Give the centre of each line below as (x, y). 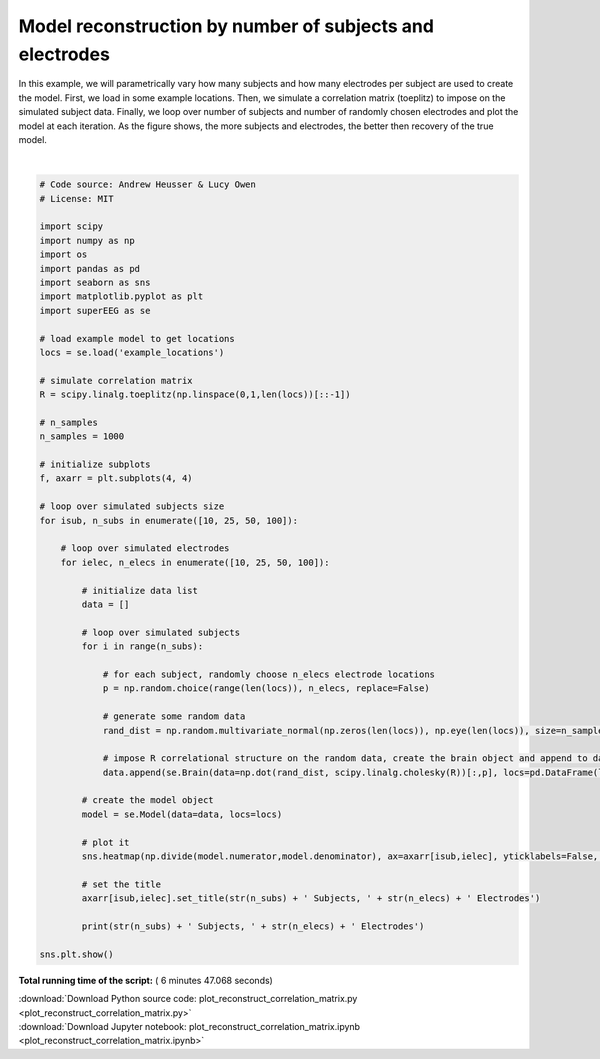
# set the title (121, 884)
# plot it (105, 842)
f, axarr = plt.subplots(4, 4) (116, 478)
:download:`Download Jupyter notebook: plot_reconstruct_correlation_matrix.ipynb (189, 1026)
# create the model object (147, 800)
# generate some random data (174, 716)
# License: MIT (76, 198)
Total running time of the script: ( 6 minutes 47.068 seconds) (146, 980)
